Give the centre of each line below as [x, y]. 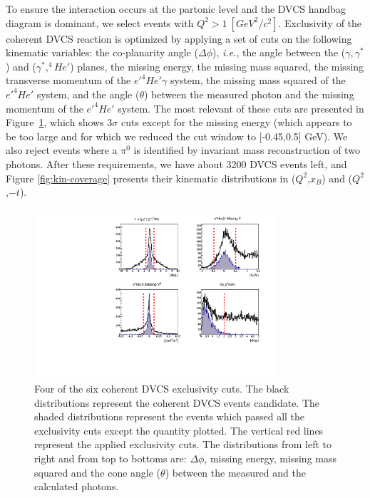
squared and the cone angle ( [98, 472]
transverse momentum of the [68, 80]
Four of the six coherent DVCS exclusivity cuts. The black [162, 389]
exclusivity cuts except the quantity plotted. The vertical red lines [179, 430]
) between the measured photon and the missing [249, 94]
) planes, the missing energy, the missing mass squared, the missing [217, 66]
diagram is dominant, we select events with [100, 22]
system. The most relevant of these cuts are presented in [241, 108]
